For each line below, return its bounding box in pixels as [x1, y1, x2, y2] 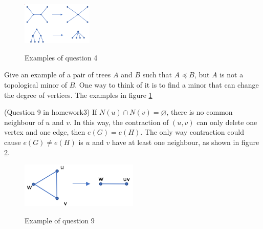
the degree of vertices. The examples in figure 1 [4, 89, 152, 100]
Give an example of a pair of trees [4, 69, 111, 80]
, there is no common [166, 107, 233, 117]
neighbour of [4, 116, 43, 127]
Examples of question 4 [25, 52, 98, 63]
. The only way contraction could [140, 127, 244, 137]
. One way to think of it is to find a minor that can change [75, 79, 259, 90]
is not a [220, 69, 244, 80]
